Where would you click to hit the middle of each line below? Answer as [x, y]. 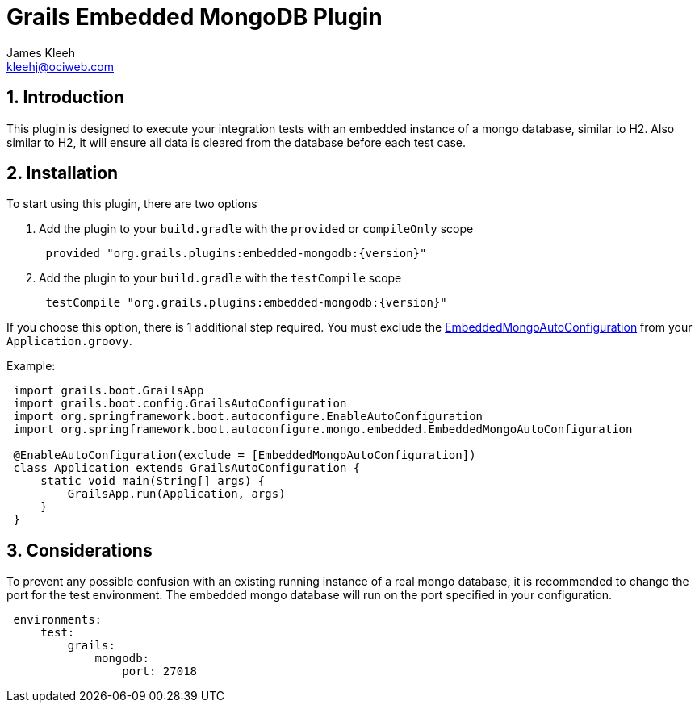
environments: [58, 620]
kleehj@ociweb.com [60, 66]
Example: [31, 366]
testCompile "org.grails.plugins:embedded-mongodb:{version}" [246, 303]
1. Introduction [65, 98]
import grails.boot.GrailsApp [109, 391]
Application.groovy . [69, 341]
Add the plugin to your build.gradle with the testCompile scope [220, 278]
